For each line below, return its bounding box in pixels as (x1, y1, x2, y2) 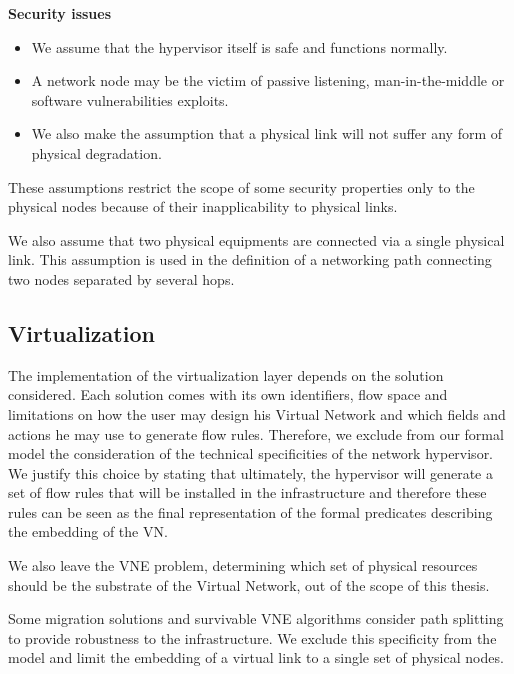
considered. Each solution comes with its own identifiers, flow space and (8, 384, 448, 405)
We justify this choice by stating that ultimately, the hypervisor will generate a (8, 462, 494, 483)
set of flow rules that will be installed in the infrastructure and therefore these (8, 482, 487, 503)
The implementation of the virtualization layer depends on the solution (8, 364, 444, 385)
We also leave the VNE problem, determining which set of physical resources (8, 555, 478, 576)
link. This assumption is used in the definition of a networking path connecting (8, 249, 492, 270)
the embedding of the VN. (8, 521, 168, 542)
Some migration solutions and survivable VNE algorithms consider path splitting (8, 608, 504, 629)
